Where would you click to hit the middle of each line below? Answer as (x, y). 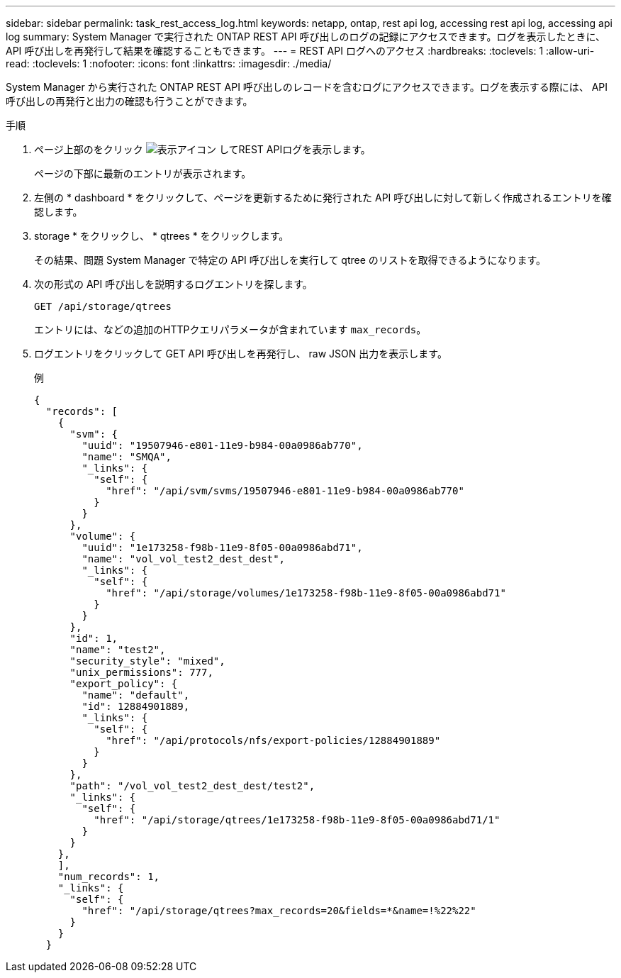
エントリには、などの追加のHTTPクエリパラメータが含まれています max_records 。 (230, 329)
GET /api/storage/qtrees (103, 306)
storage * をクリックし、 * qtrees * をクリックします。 (162, 236)
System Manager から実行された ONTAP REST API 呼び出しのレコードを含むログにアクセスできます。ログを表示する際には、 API (307, 87)
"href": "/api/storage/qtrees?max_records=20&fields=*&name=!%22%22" (279, 911)
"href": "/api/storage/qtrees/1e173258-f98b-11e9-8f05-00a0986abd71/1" (297, 820)
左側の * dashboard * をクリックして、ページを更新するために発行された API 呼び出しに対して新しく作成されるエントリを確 (323, 198)
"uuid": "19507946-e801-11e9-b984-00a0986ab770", (222, 445)
